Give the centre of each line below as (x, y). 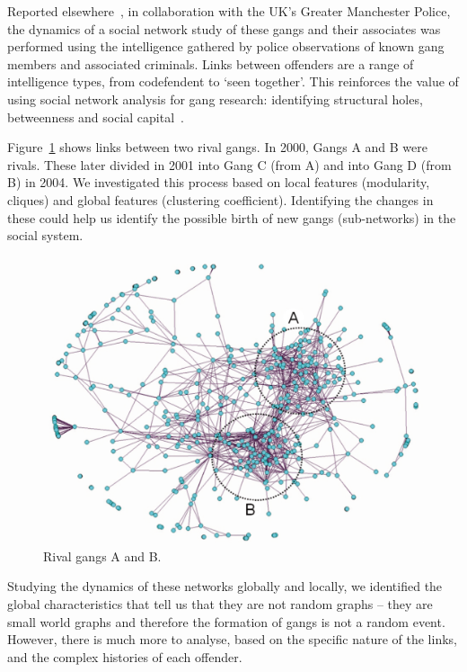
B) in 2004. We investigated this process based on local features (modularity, (219, 182)
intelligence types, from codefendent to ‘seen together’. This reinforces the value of (233, 81)
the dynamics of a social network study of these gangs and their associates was (224, 28)
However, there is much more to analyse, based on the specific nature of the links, (232, 639)
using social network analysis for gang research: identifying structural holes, (215, 99)
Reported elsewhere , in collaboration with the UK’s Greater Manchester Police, (229, 11)
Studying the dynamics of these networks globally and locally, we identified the (225, 586)
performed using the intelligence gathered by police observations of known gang (226, 46)
